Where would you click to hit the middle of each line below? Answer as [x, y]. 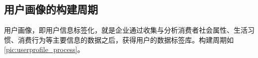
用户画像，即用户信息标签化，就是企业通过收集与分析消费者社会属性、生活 [126, 30]
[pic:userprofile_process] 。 [44, 49]
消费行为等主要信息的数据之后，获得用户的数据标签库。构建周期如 [126, 39]
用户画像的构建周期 [51, 9]
